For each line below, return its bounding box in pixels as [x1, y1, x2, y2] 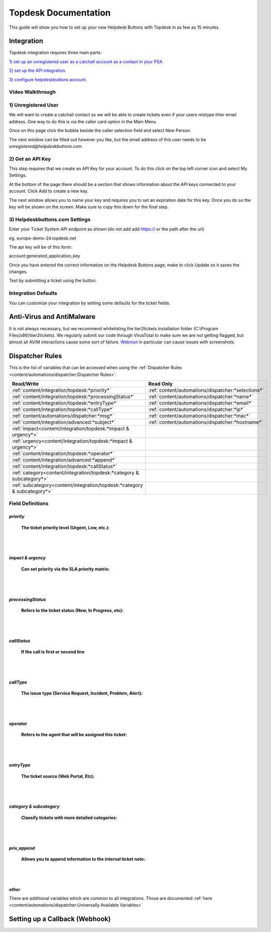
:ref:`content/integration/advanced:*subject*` [12, 419, 116, 426]
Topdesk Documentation [9, 7, 111, 18]
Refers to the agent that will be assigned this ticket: [21, 732, 127, 738]
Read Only [148, 380, 173, 387]
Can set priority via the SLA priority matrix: [21, 566, 110, 572]
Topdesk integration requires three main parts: [9, 50, 102, 56]
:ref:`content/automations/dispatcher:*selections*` [148, 387, 264, 393]
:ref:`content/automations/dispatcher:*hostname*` [148, 419, 263, 426]
